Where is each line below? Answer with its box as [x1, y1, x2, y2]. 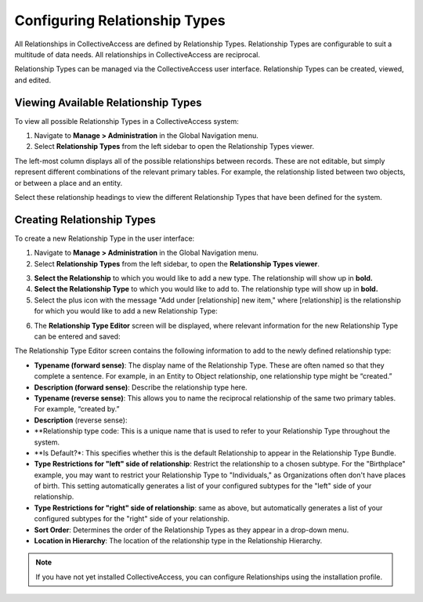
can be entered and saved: [34, 332, 121, 341]
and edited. [14, 75, 51, 85]
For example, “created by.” [34, 404, 120, 414]
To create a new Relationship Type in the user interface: [14, 234, 195, 243]
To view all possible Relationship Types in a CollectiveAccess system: [14, 116, 239, 125]
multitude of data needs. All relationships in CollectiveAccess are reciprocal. [14, 49, 260, 59]
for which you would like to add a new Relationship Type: [34, 306, 219, 316]
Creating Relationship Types [14, 212, 157, 227]
